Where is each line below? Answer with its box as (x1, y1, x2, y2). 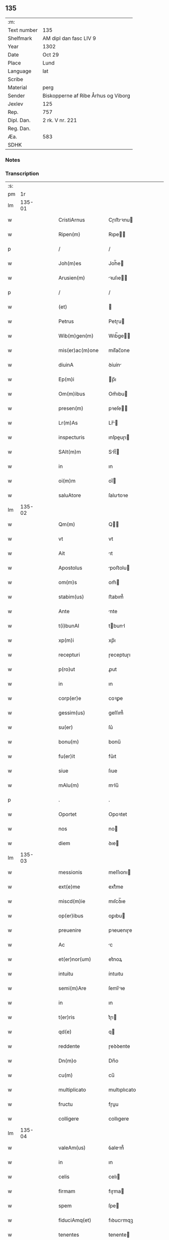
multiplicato (58, 1086, 87, 1093)
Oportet (58, 811, 77, 818)
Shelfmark (8, 35, 32, 42)
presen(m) (58, 405, 83, 412)
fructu (58, 1101, 73, 1108)
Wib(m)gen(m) (58, 332, 94, 339)
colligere (58, 1115, 79, 1123)
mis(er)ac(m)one (58, 347, 99, 354)
